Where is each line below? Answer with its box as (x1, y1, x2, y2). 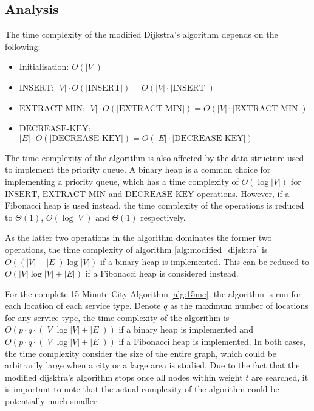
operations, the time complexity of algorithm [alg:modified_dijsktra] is (5, 243, 268, 255)
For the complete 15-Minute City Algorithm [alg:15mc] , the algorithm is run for (5, 287, 302, 300)
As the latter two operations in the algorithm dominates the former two (5, 231, 272, 244)
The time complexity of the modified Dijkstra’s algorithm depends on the (5, 28, 278, 41)
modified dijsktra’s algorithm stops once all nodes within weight (5, 370, 243, 383)
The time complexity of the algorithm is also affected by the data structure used (5, 151, 304, 164)
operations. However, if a (197, 187, 290, 199)
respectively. (140, 210, 186, 223)
